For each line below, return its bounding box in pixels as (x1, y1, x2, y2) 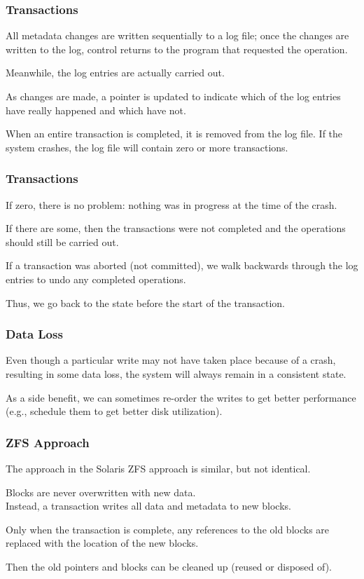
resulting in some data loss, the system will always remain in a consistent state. (6, 366, 346, 381)
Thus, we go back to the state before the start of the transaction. (6, 295, 285, 310)
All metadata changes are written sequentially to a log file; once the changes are (6, 28, 349, 43)
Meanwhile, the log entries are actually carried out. (6, 65, 225, 80)
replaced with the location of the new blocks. (6, 536, 199, 550)
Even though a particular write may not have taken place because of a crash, (6, 353, 336, 367)
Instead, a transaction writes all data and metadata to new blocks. (6, 498, 291, 513)
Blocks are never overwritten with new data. (6, 484, 196, 499)
